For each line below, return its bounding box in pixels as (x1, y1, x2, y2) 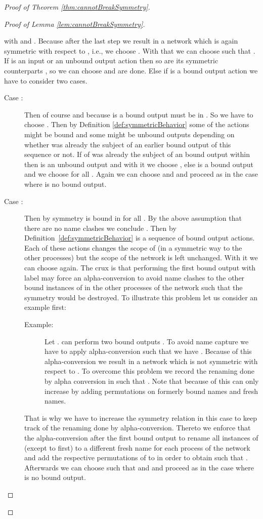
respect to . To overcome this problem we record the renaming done (45, 366, 254, 376)
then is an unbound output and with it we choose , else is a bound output (24, 158, 254, 169)
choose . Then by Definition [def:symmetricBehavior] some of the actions (24, 119, 249, 130)
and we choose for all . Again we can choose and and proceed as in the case (24, 169, 258, 179)
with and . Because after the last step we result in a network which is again (4, 35, 238, 46)
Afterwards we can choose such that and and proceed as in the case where (24, 462, 254, 472)
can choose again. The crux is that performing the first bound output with (24, 262, 255, 273)
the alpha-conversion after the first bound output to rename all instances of (24, 432, 258, 443)
